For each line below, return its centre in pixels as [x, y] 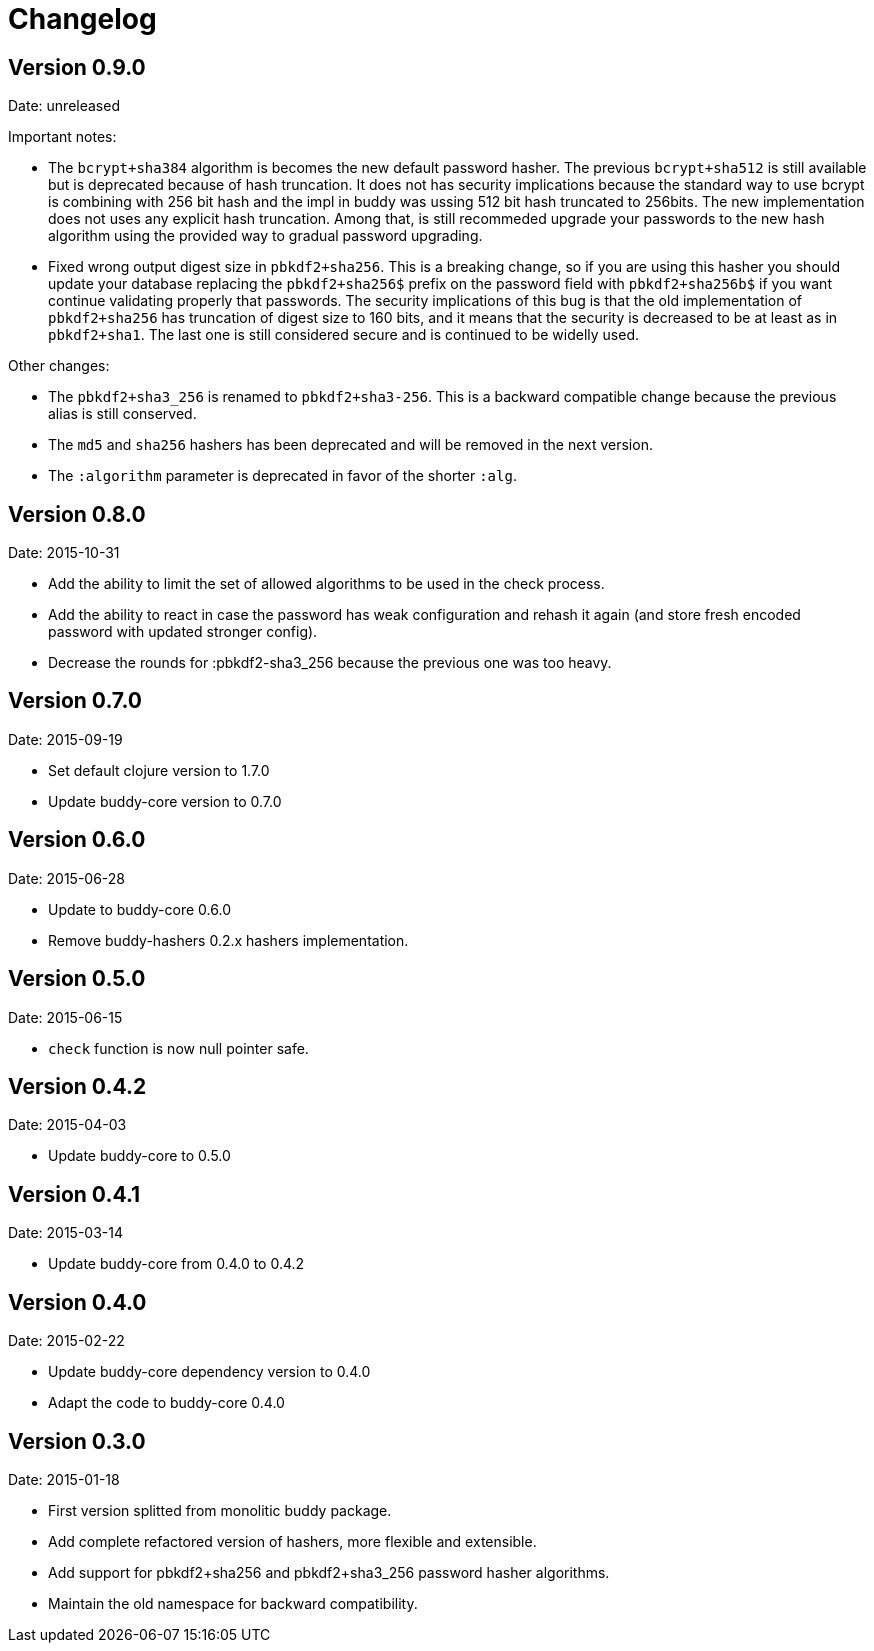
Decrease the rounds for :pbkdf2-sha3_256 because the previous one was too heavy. [330, 663]
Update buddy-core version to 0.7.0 [165, 801]
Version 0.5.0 [77, 979]
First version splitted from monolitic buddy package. [220, 1510]
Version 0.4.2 [77, 1086]
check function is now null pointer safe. [178, 1048]
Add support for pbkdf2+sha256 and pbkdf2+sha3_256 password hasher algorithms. [329, 1572]
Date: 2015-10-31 [64, 553]
